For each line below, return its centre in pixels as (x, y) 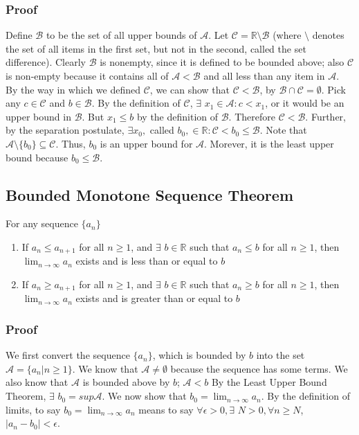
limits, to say (33, 409)
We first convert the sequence (68, 355)
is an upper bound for (146, 143)
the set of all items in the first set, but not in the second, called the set (156, 48)
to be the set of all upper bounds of (121, 35)
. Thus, (71, 143)
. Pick (333, 89)
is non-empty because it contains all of (87, 76)
